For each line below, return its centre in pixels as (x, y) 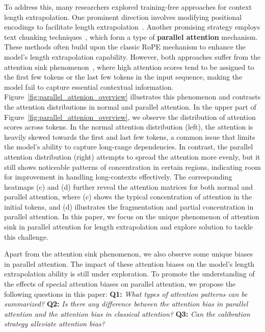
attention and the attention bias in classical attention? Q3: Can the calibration (127, 313)
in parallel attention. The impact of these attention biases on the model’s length (129, 263)
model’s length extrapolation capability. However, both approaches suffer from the (132, 56)
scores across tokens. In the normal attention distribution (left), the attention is (129, 127)
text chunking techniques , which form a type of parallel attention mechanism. (131, 36)
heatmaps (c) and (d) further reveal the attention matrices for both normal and (129, 186)
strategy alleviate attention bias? (55, 324)
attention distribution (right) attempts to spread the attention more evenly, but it (132, 156)
